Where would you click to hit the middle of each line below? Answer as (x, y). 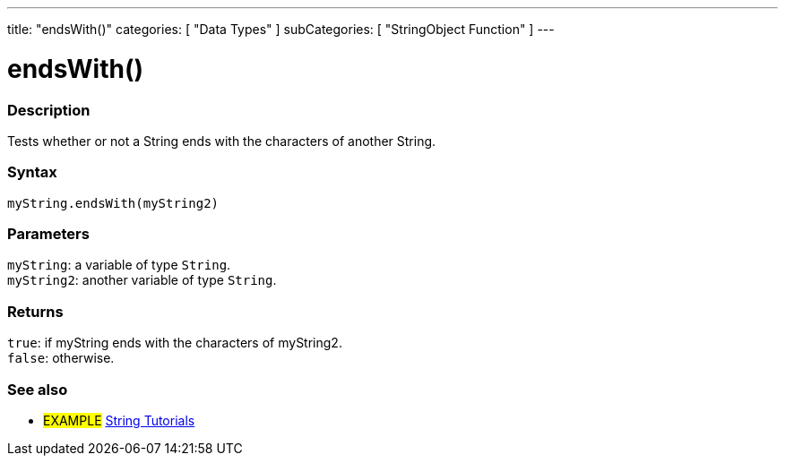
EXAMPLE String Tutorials (119, 420)
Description (49, 110)
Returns (35, 311)
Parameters (48, 234)
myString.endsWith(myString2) (113, 203)
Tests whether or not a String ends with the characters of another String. (222, 141)
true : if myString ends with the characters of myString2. (175, 343)
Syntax (32, 172)
